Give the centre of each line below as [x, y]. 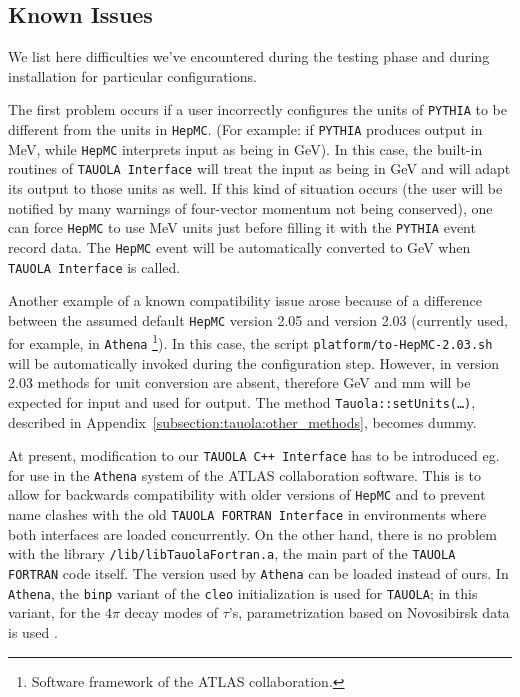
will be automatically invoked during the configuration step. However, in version [254, 362]
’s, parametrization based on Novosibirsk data [369, 612]
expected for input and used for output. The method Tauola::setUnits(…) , [242, 401]
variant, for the [54, 612]
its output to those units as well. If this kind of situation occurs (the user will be [255, 188]
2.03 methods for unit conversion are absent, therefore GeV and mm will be [239, 382]
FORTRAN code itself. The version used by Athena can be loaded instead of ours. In [258, 573]
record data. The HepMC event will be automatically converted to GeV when [239, 246]
